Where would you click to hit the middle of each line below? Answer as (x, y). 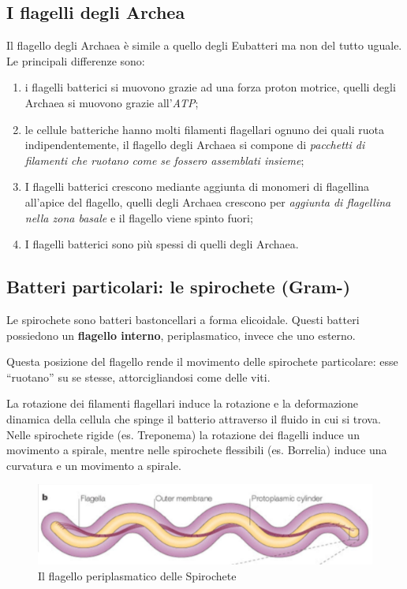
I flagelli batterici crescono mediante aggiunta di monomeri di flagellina (197, 186)
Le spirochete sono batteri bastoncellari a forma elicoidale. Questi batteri (183, 319)
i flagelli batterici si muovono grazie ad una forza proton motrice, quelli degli (210, 87)
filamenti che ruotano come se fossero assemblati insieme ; (164, 160)
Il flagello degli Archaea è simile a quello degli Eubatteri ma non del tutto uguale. (204, 45)
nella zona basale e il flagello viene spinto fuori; (139, 217)
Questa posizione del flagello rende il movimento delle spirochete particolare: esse (202, 362)
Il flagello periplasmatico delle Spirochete (137, 575)
